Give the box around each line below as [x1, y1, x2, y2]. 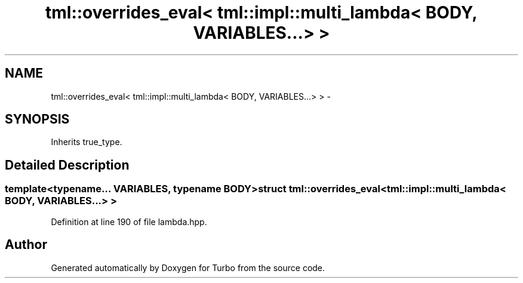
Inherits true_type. [51, 137, 122, 147]
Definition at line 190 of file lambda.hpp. [51, 216, 207, 227]
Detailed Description [5, 157, 130, 173]
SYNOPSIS [5, 112, 70, 127]
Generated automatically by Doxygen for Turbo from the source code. [51, 262, 325, 273]
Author [5, 237, 47, 253]
